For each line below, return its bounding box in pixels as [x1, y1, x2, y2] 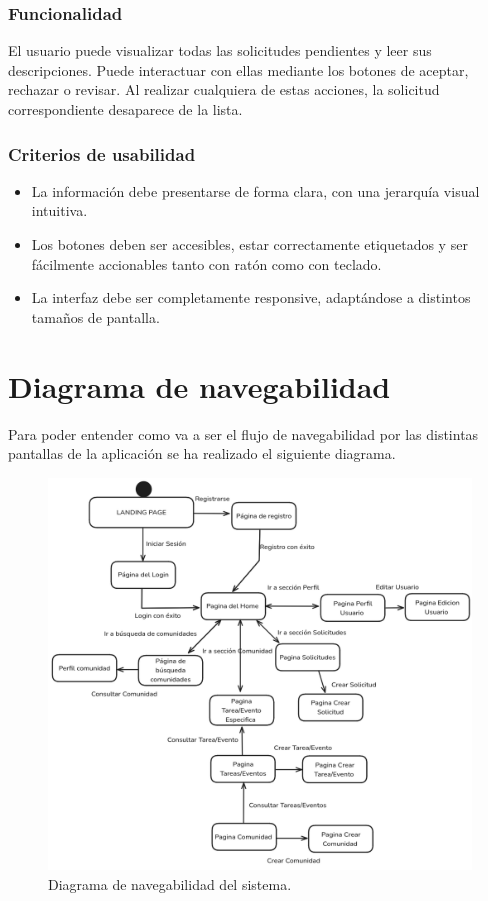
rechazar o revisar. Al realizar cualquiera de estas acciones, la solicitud [8, 79, 440, 100]
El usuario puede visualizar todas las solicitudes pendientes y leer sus [8, 40, 432, 61]
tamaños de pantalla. [31, 306, 160, 327]
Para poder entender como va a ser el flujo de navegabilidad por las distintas [8, 423, 479, 444]
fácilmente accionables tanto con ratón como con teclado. [31, 253, 382, 274]
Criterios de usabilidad [8, 141, 196, 166]
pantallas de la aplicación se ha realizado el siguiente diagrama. [8, 443, 396, 464]
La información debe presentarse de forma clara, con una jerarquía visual [31, 180, 480, 201]
